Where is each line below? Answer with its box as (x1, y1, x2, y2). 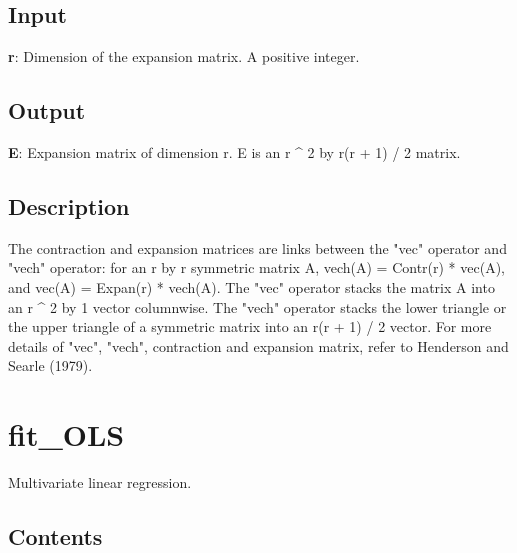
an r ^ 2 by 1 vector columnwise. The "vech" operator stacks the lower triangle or (8, 296, 507, 317)
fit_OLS (8, 414, 125, 455)
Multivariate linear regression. (8, 472, 192, 493)
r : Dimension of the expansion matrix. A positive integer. (8, 46, 360, 67)
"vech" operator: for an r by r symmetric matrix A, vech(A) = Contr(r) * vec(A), (8, 257, 505, 278)
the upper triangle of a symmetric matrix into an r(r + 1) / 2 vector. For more (8, 316, 492, 337)
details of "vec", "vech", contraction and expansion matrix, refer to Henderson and (8, 335, 509, 356)
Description (8, 190, 130, 221)
